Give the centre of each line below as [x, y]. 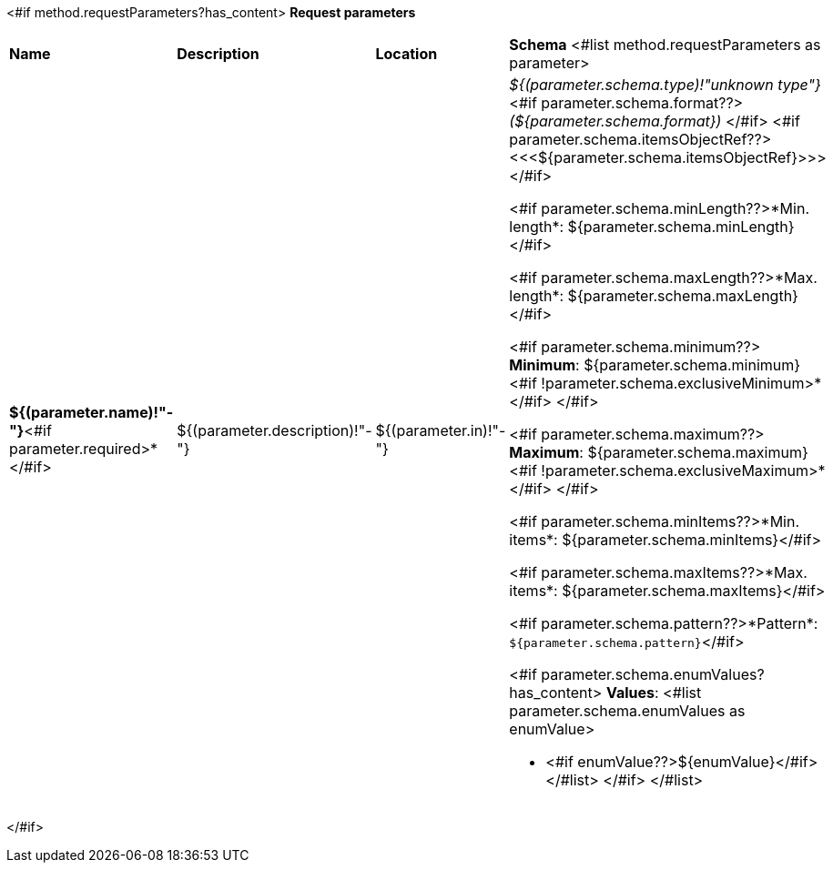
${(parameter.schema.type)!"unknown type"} [665, 85]
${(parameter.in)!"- [441, 430]
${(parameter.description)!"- [274, 430]
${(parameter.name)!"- [91, 412]
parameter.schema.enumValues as [627, 711]
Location [406, 54]
